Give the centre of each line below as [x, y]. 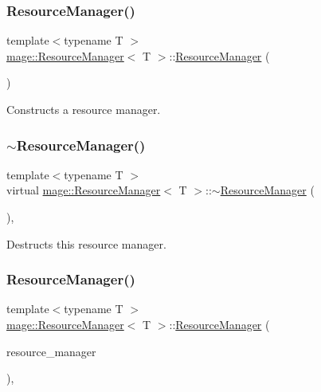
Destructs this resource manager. [86, 243]
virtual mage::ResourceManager [84, 190]
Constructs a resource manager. [84, 109]
